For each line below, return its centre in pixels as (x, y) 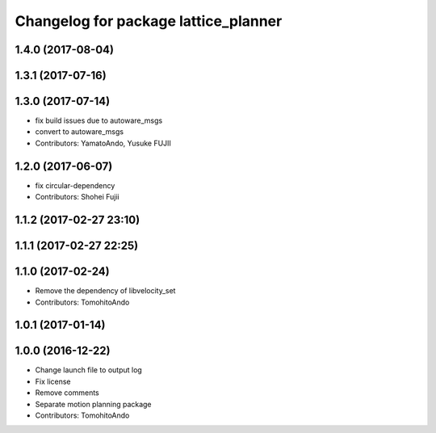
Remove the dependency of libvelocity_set (105, 291)
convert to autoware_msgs (80, 132)
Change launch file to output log (89, 370)
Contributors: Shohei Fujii (78, 197)
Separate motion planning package (94, 404)
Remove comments (67, 393)
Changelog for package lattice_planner (149, 21)
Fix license (53, 381)
